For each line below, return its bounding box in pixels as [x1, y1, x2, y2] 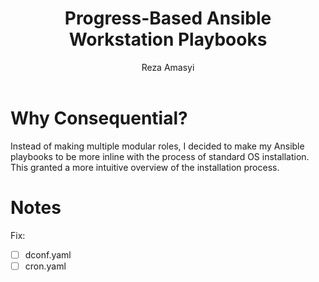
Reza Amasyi [141, 61, 195, 73]
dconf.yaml [24, 248, 72, 261]
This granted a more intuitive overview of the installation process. [10, 161, 280, 173]
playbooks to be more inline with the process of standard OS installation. [10, 150, 310, 162]
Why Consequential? [10, 107, 188, 129]
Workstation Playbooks [68, 28, 268, 51]
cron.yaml [24, 260, 67, 272]
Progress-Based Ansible [64, 7, 272, 30]
